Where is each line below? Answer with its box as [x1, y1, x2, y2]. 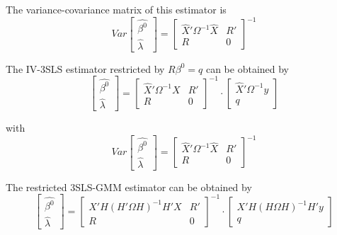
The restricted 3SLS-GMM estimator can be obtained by [6, 179, 252, 194]
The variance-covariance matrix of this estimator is [6, 2, 227, 16]
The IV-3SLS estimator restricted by [6, 61, 165, 76]
